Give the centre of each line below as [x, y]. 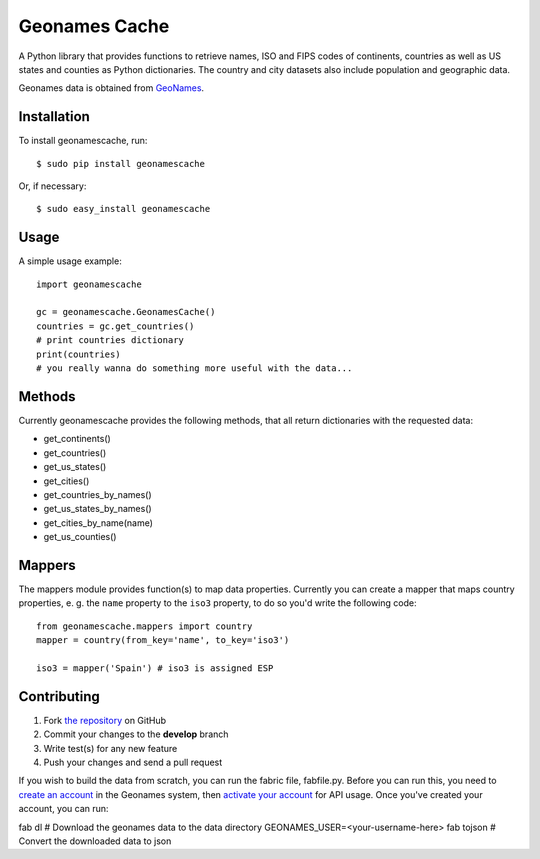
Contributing [59, 696]
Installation [54, 116]
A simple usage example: [70, 261]
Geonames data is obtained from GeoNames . [111, 88]
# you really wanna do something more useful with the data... [194, 368]
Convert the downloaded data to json [95, 841]
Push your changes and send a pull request [133, 762]
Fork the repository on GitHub [105, 720]
